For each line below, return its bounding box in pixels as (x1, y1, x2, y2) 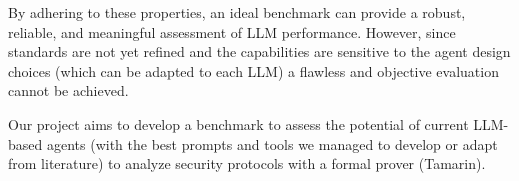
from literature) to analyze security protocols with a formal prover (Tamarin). (8, 153, 486, 174)
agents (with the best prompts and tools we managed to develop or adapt (46, 133, 498, 154)
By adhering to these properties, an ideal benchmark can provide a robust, (8, 2, 466, 22)
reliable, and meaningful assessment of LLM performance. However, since (8, 21, 456, 42)
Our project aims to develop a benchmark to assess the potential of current (8, 113, 469, 134)
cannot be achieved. (8, 80, 129, 101)
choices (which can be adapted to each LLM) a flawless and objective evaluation (8, 60, 499, 81)
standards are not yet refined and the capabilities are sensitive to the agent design (8, 41, 511, 62)
